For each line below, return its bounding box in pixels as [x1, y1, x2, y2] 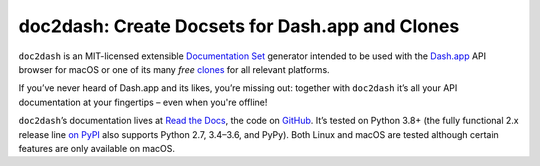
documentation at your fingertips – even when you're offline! [18, 96, 268, 108]
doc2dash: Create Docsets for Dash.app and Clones [18, 15, 460, 37]
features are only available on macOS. [18, 142, 175, 154]
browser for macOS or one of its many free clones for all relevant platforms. [18, 63, 330, 75]
